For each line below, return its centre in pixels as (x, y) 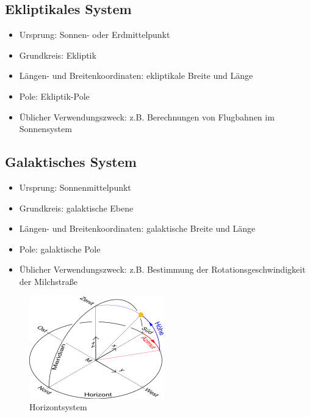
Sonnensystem (45, 129)
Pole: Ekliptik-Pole (54, 96)
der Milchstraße (48, 281)
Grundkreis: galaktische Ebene (76, 208)
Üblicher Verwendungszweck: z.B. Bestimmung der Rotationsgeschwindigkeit (162, 269)
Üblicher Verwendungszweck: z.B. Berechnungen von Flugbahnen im (147, 116)
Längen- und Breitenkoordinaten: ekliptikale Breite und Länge (136, 76)
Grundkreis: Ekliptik (58, 55)
